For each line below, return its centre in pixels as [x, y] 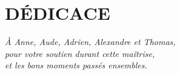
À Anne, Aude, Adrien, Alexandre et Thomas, [90, 42]
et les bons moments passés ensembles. [76, 65]
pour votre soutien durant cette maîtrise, [80, 53]
